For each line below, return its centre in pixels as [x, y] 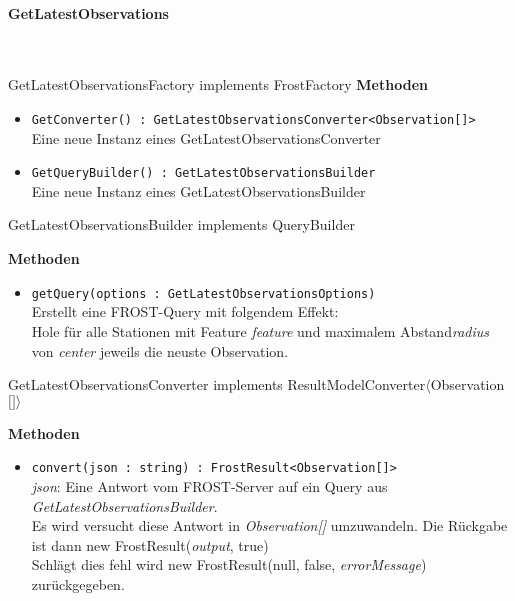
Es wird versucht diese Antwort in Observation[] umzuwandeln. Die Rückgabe [269, 525]
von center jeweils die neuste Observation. [160, 350]
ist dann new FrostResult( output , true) [150, 544]
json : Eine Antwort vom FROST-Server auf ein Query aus [209, 485]
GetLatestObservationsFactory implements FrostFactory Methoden [218, 84]
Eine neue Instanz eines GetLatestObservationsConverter [206, 137]
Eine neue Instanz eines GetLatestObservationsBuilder [198, 190]
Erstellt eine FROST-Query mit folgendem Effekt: [185, 311]
